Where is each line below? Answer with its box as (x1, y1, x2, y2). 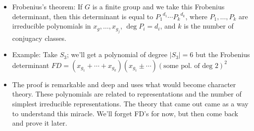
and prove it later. (12, 118, 67, 128)
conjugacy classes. (12, 33, 66, 43)
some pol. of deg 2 (163, 62, 218, 69)
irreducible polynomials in (12, 21, 91, 31)
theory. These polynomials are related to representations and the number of (12, 89, 242, 99)
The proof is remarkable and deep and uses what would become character (12, 79, 236, 89)
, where (185, 11, 207, 21)
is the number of (184, 21, 234, 31)
